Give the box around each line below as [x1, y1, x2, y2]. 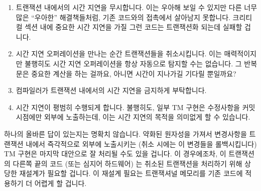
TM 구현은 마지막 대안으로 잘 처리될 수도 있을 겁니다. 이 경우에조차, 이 [4, 148, 226, 159]
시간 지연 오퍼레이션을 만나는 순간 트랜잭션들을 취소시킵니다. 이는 [16, 48, 222, 59]
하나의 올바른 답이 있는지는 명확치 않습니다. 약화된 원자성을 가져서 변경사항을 [4, 128, 247, 139]
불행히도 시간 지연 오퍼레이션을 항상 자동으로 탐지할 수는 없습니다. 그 [25, 58, 242, 68]
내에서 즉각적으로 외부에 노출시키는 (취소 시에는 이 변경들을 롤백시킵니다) [26, 138, 257, 149]
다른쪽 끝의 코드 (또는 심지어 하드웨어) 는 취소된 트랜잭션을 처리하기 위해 [13, 158, 242, 168]
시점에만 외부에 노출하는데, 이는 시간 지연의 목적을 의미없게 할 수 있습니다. [16, 112, 250, 122]
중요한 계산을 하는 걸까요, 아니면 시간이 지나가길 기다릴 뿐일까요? [31, 68, 236, 78]
